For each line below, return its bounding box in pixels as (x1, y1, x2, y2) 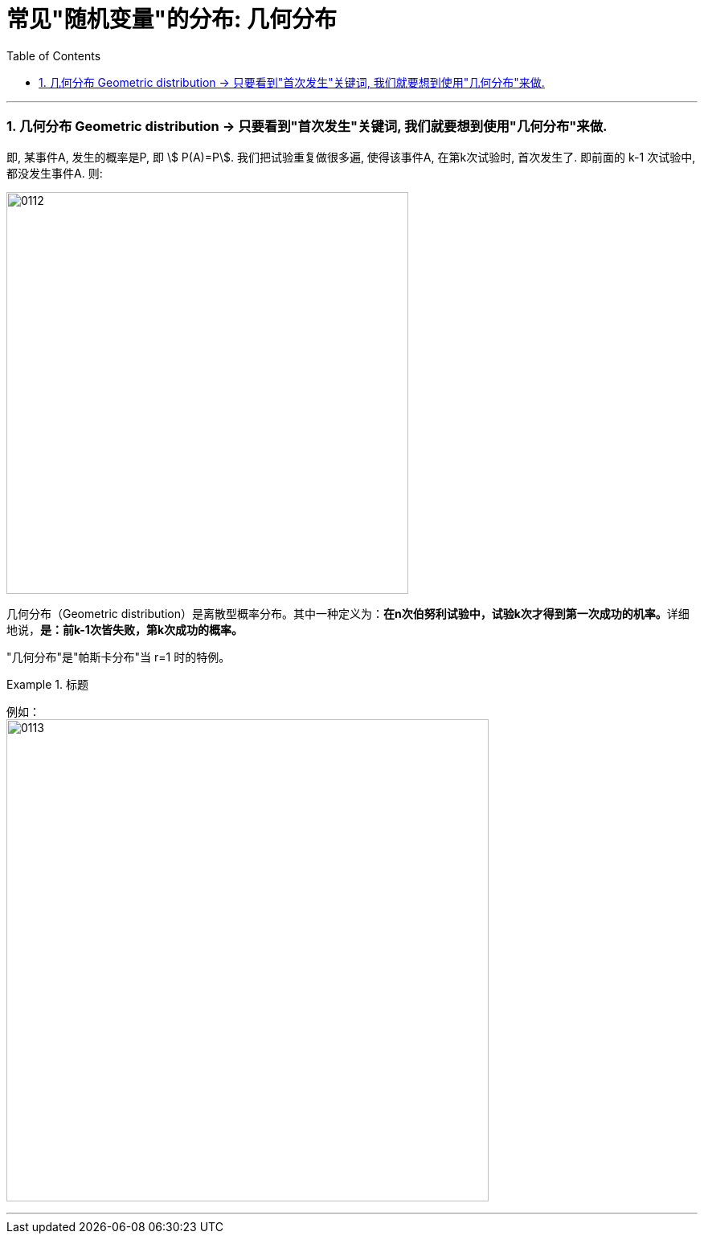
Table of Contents (6, 48, 101, 63)
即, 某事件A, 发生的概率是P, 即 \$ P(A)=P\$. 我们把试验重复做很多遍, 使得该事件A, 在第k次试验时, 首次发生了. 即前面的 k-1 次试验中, (6, 149, 696, 164)
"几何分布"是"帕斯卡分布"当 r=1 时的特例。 (6, 649, 231, 664)
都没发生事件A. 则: (6, 166, 103, 180)
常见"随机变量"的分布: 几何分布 (6, 6, 337, 33)
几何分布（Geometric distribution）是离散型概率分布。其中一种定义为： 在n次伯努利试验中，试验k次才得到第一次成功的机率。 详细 (6, 606, 690, 620)
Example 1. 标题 (6, 677, 88, 691)
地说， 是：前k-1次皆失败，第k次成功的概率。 (6, 622, 244, 636)
